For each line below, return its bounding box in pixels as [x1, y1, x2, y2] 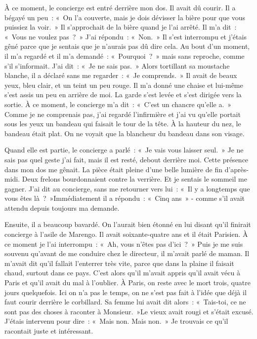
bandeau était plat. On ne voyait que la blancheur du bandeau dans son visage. [4, 128, 245, 138]
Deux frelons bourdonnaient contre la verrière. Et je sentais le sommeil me [22, 174, 247, 184]
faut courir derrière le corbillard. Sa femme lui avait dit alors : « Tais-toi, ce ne [4, 297, 246, 307]
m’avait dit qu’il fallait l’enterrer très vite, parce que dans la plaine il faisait [4, 258, 234, 268]
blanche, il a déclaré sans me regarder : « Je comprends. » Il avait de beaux [4, 70, 237, 80]
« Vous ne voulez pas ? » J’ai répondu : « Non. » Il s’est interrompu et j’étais [4, 31, 247, 41]
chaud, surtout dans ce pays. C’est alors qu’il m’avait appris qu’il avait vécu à [4, 267, 240, 278]
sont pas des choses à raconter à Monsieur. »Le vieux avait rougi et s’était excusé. [4, 306, 254, 316]
